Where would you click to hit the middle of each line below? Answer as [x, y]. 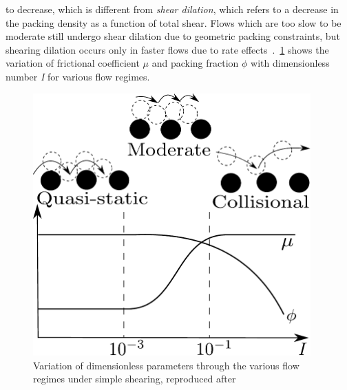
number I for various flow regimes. [78, 76]
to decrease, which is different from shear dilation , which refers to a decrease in [172, 9]
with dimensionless [290, 63]
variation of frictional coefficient [73, 63]
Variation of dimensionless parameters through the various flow [166, 365]
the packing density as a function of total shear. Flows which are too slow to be [173, 22]
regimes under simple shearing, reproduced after [135, 379]
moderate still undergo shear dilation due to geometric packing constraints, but [173, 36]
